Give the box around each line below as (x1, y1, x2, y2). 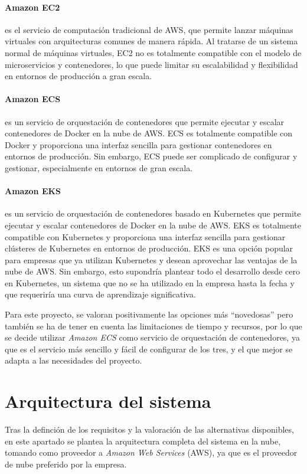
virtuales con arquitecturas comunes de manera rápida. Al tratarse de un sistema (5, 35, 298, 47)
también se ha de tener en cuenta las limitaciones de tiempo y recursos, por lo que (5, 319, 302, 332)
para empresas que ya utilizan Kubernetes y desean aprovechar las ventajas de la (5, 253, 298, 266)
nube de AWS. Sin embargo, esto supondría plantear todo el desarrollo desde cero (5, 265, 300, 277)
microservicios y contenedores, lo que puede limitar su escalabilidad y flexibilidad (5, 58, 298, 70)
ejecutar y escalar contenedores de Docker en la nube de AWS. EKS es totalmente (5, 218, 301, 231)
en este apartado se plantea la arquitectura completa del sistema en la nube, (5, 434, 281, 447)
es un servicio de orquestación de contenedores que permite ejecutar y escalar (5, 115, 285, 128)
